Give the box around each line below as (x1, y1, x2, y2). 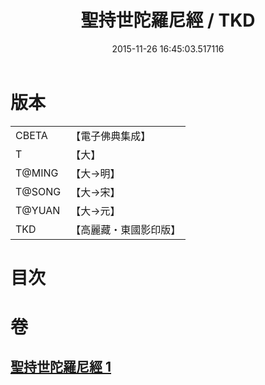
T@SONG (15, 184, 62, 198)
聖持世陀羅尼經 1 (10, 359, 112, 376)
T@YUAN (15, 203, 61, 217)
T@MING (15, 166, 59, 180)
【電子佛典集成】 (70, 129, 152, 143)
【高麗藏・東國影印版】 (70, 222, 182, 236)
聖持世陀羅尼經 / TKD (80, 9, 256, 32)
